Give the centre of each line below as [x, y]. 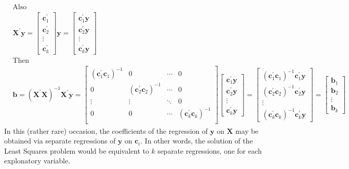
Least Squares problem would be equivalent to [77, 150]
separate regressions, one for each [210, 150]
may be [247, 130]
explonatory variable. [37, 161]
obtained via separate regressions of [60, 141]
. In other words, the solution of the [197, 141]
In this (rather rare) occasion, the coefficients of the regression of [106, 130]
